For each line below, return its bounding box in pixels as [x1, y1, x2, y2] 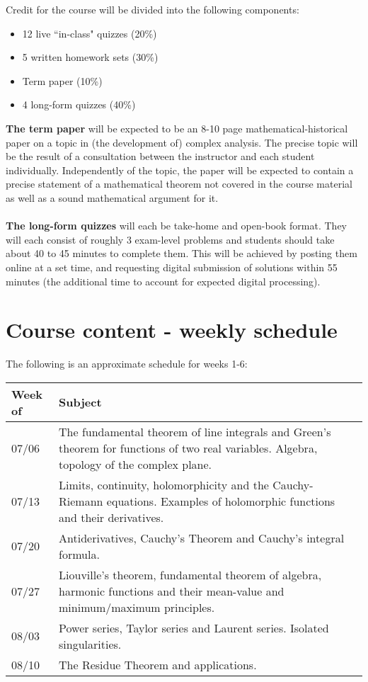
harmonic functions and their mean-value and [59, 582, 284, 599]
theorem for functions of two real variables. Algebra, [59, 439, 318, 456]
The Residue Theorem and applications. [59, 656, 257, 673]
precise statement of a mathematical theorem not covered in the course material [6, 176, 352, 191]
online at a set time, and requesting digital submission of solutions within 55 [6, 259, 338, 274]
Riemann [59, 492, 103, 509]
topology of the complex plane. [59, 455, 212, 472]
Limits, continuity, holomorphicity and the [59, 476, 269, 493]
